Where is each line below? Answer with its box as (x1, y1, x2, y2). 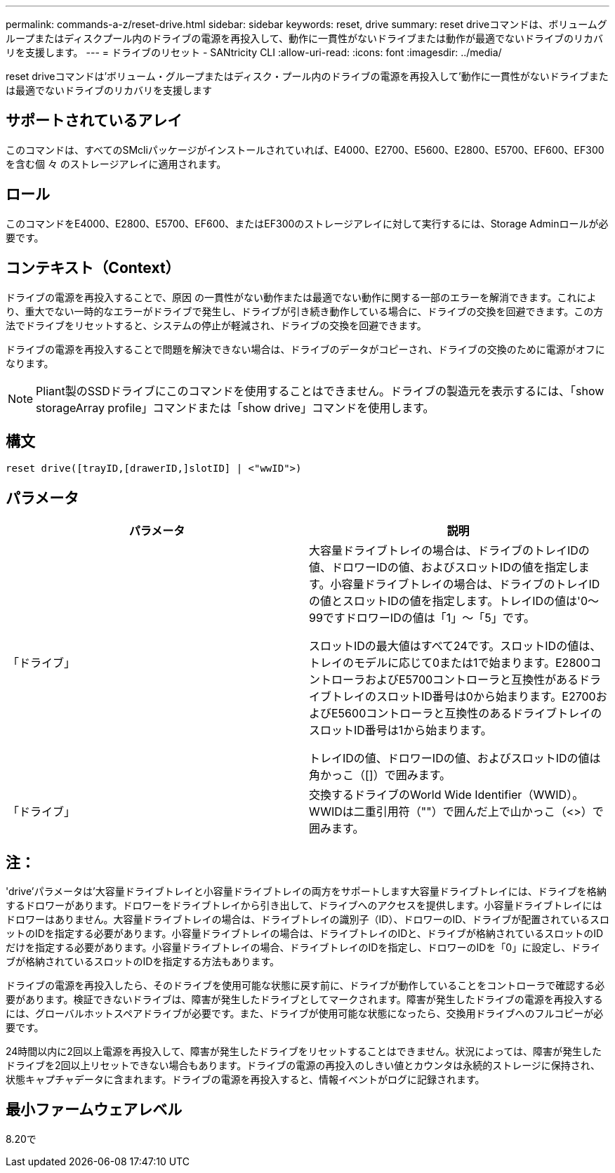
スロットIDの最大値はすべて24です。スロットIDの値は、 (309, 639, 602, 654)
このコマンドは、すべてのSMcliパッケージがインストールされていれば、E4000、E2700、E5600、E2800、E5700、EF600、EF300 (6, 143, 604, 156)
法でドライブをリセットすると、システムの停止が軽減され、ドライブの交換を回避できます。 (6, 319, 427, 331)
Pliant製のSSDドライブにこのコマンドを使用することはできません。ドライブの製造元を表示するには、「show (36, 383, 604, 398)
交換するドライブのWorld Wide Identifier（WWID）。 (309, 788, 584, 802)
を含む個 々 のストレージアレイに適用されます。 (6, 157, 227, 170)
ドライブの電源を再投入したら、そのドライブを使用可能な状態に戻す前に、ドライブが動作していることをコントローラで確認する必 (6, 979, 605, 992)
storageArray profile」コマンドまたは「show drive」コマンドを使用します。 (36, 400, 435, 415)
